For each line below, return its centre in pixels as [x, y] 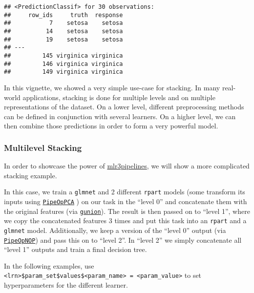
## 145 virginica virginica [63, 55]
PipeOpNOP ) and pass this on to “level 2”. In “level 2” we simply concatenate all [123, 240]
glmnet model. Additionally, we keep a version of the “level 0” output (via [115, 230]
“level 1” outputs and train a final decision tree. [75, 249]
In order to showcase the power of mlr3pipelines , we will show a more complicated [127, 166]
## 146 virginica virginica [63, 64]
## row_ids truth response [63, 15]
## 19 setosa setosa [63, 39]
